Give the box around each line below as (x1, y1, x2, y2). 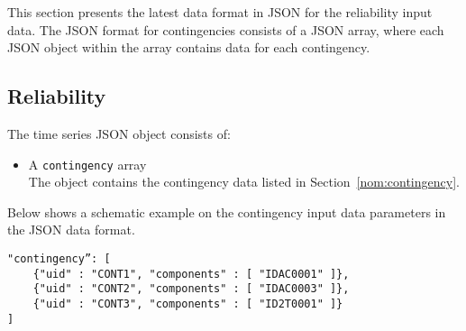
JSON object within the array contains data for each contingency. (7, 38, 370, 57)
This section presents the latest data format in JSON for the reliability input (7, 3, 433, 21)
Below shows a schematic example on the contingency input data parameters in (7, 202, 446, 221)
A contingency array (28, 154, 147, 173)
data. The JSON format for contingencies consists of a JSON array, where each (7, 20, 444, 39)
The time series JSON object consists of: (7, 124, 231, 143)
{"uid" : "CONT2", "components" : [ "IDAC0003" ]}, (32, 282, 350, 296)
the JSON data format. (7, 220, 135, 239)
